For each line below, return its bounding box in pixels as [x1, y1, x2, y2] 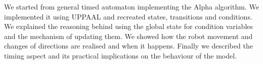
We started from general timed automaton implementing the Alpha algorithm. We [4, 1, 259, 11]
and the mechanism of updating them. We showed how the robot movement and [4, 30, 253, 41]
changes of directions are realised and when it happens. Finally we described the [4, 40, 253, 51]
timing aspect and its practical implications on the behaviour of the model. [4, 50, 237, 60]
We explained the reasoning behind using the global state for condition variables [4, 21, 253, 31]
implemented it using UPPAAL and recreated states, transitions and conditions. [4, 11, 252, 21]
